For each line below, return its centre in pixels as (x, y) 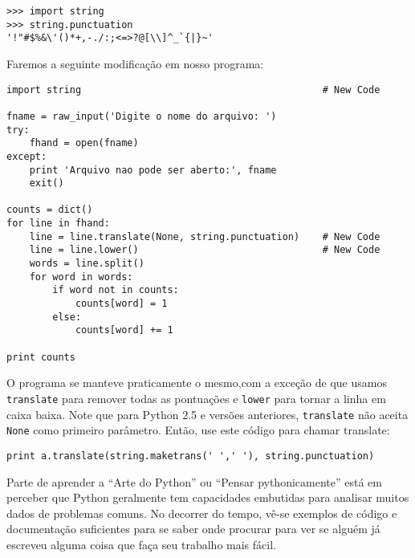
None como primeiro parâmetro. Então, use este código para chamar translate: (198, 430)
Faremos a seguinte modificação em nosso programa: (135, 63)
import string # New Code (193, 90)
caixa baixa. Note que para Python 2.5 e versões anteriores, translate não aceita (207, 414)
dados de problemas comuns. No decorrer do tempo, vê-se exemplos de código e (202, 513)
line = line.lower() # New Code (205, 250)
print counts (41, 357)
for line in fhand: (58, 224)
